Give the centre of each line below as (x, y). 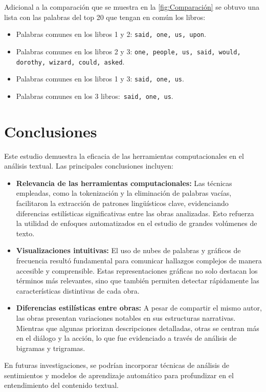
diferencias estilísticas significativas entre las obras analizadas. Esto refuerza (135, 213)
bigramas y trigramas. (51, 348)
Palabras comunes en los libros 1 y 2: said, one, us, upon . (111, 34)
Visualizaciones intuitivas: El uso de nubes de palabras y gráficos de (128, 250)
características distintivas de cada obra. (78, 290)
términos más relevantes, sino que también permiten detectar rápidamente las (138, 281)
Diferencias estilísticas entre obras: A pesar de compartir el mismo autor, (139, 308)
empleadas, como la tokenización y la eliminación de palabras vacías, (124, 193)
